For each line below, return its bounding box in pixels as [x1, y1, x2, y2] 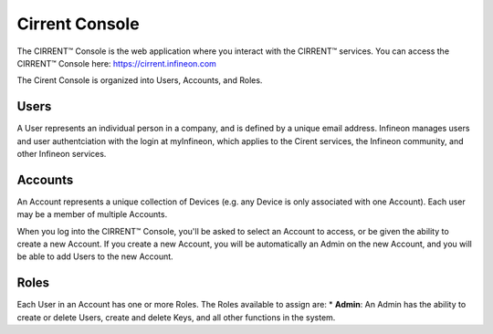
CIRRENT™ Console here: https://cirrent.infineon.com [16, 57, 216, 68]
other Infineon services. [16, 149, 107, 160]
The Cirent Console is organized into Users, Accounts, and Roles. [16, 75, 263, 86]
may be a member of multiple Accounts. [16, 209, 168, 220]
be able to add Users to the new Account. [16, 251, 173, 262]
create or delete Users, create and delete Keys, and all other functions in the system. [16, 311, 336, 323]
